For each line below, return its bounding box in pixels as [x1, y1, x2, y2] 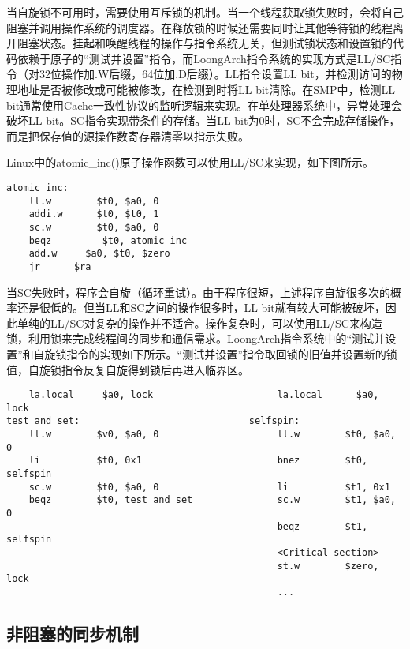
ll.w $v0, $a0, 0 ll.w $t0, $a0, [28, 429, 396, 441]
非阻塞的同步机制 [6, 621, 139, 645]
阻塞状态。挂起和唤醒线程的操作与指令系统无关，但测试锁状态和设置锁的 [17, 35, 393, 51]
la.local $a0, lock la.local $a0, [28, 389, 379, 401]
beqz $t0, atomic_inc [28, 234, 188, 246]
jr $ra [28, 261, 91, 272]
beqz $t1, [277, 520, 368, 532]
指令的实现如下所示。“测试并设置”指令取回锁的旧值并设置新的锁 [66, 345, 397, 362]
